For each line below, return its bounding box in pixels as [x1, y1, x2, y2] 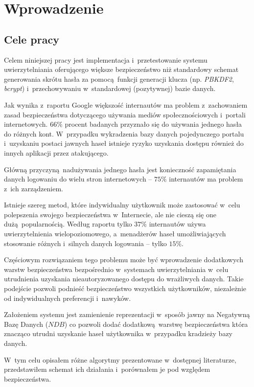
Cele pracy [4, 31, 59, 46]
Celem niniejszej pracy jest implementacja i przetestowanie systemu [4, 54, 208, 65]
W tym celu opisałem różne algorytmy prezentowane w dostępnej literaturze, [4, 354, 236, 364]
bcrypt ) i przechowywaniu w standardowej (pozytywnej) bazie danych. [4, 83, 216, 93]
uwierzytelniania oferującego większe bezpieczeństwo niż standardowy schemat [4, 64, 239, 74]
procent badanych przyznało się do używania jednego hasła [65, 119, 242, 129]
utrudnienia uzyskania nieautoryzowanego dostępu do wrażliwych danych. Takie [4, 273, 244, 284]
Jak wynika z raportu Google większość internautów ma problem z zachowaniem [4, 99, 248, 110]
